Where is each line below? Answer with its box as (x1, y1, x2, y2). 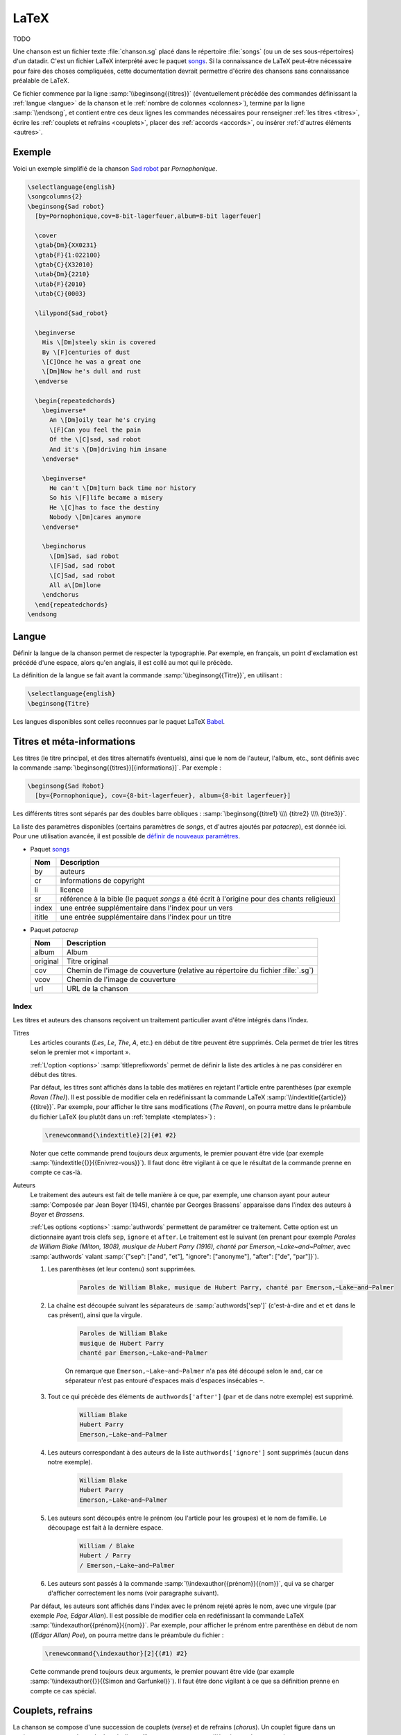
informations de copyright (60, 876, 145, 885)
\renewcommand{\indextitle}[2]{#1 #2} (44, 1131, 177, 1139)
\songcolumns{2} (27, 193, 83, 201)
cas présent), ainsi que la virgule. (47, 1311, 142, 1319)
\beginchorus (42, 542, 87, 550)
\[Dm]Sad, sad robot (49, 552, 119, 560)
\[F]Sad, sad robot (49, 562, 116, 570)
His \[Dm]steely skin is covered (42, 339, 156, 346)
